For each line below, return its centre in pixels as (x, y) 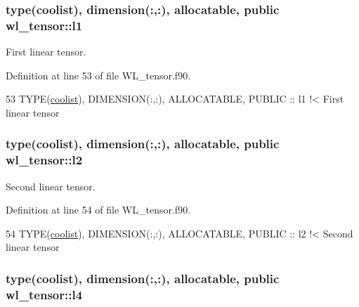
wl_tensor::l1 (44, 25)
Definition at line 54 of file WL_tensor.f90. (98, 210)
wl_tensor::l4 (44, 294)
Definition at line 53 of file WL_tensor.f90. (98, 75)
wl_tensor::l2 (44, 160)
